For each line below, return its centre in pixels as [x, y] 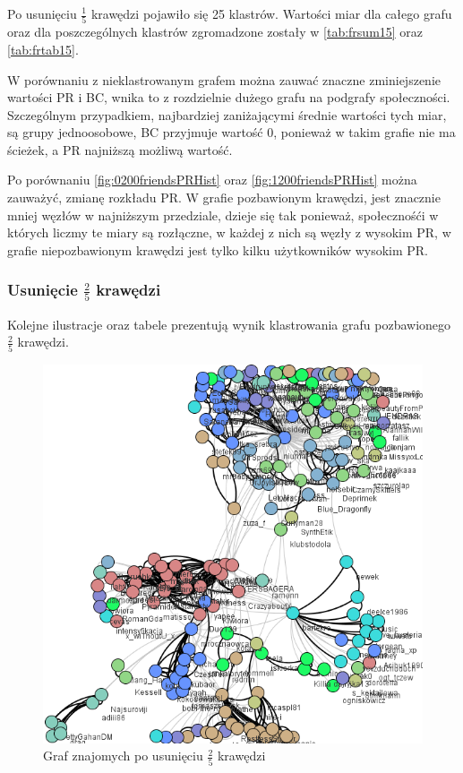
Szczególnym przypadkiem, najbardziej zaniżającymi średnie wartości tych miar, [227, 114]
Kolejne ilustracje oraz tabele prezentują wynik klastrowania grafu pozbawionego [229, 324]
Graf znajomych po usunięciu [123, 756]
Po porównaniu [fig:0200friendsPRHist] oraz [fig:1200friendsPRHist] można [212, 180]
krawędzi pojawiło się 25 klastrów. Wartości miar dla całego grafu [271, 13]
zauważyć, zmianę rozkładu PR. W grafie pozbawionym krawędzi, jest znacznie [224, 198]
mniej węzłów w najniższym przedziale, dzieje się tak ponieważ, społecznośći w [223, 215]
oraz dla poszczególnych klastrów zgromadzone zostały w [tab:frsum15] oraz [215, 32]
